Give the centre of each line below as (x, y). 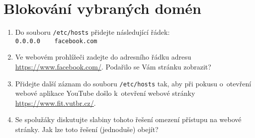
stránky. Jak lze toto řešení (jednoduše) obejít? (87, 129)
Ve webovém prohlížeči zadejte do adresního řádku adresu (103, 57)
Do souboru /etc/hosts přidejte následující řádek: (92, 32)
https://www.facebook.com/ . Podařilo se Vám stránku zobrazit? (113, 67)
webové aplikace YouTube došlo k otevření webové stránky (105, 93)
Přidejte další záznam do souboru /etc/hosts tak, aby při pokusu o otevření (133, 83)
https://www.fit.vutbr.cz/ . (55, 103)
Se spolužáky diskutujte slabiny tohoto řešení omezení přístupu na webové (128, 119)
